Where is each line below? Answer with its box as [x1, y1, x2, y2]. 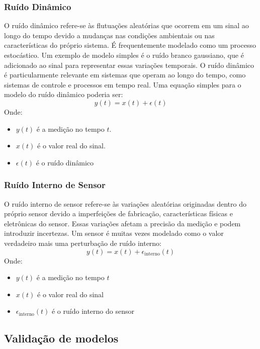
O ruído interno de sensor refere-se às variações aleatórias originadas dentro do [4, 198, 246, 209]
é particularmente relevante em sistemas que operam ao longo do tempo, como [4, 69, 246, 80]
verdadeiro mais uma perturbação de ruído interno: [4, 237, 162, 248]
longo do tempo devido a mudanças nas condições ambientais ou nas [4, 30, 215, 40]
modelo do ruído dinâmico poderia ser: [4, 89, 123, 100]
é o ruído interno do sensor [51, 306, 134, 316]
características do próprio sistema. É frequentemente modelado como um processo [4, 40, 256, 50]
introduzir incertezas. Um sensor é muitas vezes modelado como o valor [4, 228, 224, 238]
